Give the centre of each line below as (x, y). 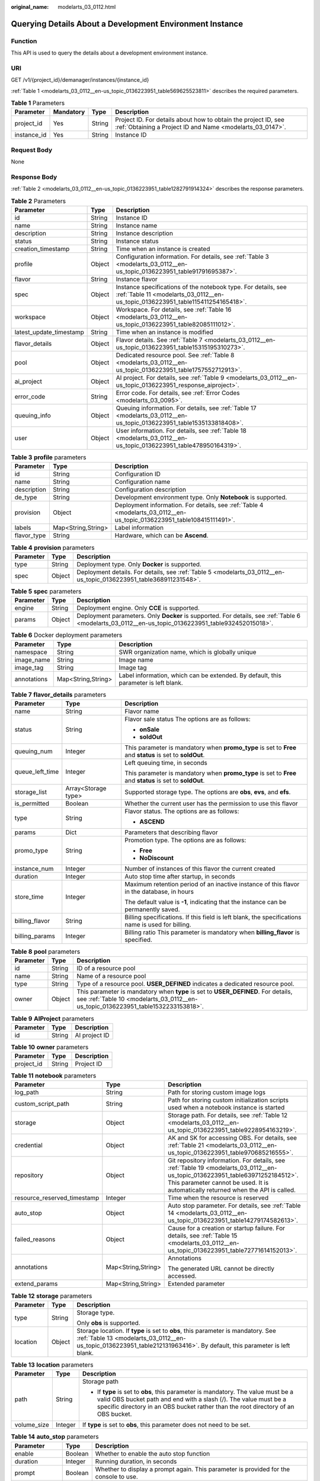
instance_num (34, 868)
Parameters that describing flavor (172, 832)
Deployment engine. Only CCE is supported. (138, 608)
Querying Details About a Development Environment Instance (127, 24)
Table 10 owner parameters (50, 1047)
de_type (26, 498)
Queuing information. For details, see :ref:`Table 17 (186, 408)
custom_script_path (42, 1104)
